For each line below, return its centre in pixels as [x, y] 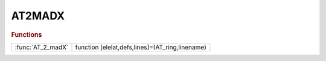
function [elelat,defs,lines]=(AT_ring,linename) [141, 47]
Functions [27, 34]
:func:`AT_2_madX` [42, 47]
